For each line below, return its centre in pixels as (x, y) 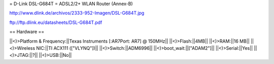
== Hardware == (27, 32)
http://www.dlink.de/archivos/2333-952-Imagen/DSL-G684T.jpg (77, 13)
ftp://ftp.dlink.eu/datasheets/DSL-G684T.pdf (56, 22)
